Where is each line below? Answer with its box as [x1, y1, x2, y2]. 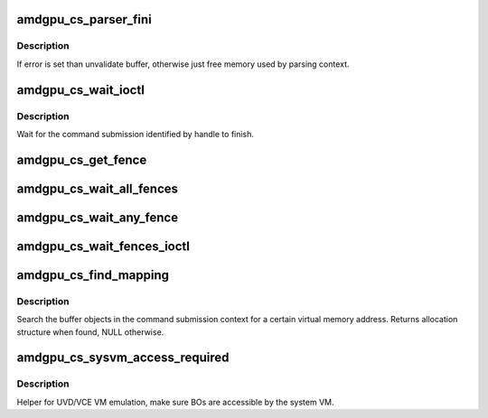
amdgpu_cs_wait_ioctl [16, 82, 145, 98]
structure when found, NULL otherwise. [16, 326, 164, 338]
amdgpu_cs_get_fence [16, 152, 147, 167]
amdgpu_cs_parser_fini [16, 12, 153, 27]
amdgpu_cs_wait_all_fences [16, 181, 179, 196]
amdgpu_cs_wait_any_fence [16, 209, 179, 225]
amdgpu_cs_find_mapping [16, 267, 170, 283]
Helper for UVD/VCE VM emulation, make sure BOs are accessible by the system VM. [16, 396, 334, 407]
